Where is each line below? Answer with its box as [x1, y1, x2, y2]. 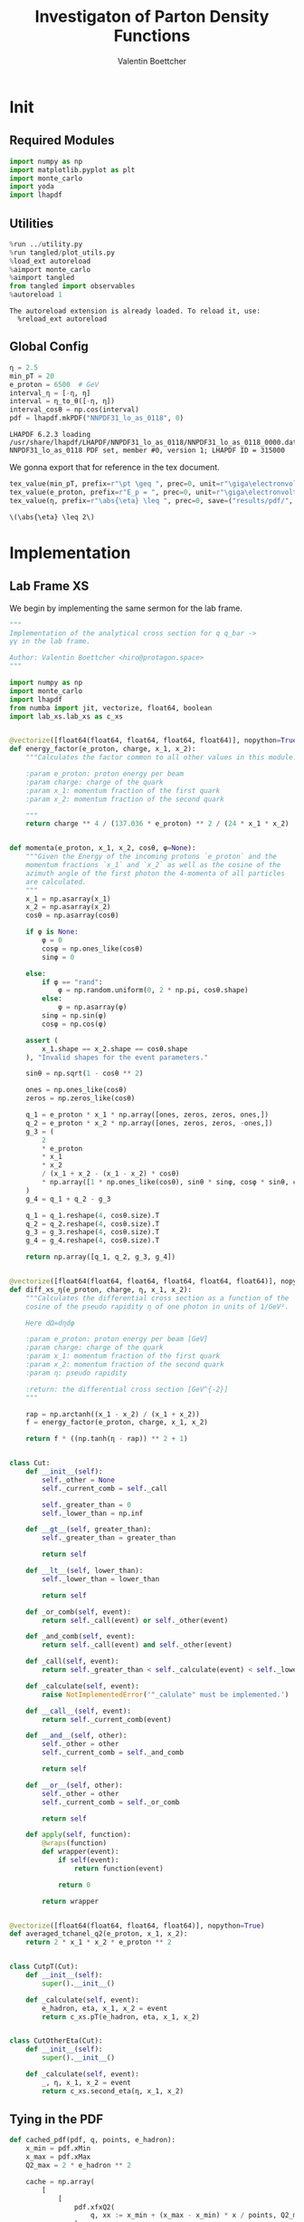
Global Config [9, 339, 89, 354]
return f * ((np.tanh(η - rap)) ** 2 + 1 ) [25, 1435, 188, 1444]
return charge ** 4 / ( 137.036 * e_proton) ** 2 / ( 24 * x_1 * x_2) [25, 819, 290, 828]
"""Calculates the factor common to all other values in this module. [25, 753, 298, 762]
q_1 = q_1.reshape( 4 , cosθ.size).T [25, 1211, 160, 1220]
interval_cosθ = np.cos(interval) [9, 405, 140, 414]
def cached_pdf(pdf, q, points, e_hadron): [9, 2136, 176, 2145]
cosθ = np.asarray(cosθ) [25, 911, 119, 921]
